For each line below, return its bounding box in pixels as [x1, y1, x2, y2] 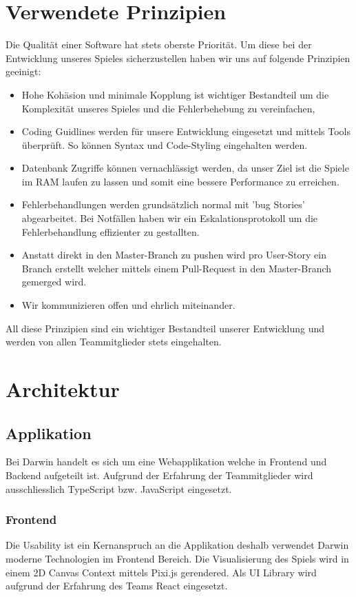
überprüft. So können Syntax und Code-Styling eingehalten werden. [21, 137, 308, 152]
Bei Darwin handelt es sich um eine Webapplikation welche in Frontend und [6, 454, 327, 469]
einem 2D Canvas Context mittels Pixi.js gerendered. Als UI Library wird [6, 565, 317, 579]
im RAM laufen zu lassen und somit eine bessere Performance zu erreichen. [21, 174, 339, 188]
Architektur [6, 375, 120, 403]
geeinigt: [6, 64, 41, 79]
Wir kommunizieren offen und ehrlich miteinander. [21, 298, 235, 312]
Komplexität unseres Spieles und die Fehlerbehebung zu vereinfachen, [21, 101, 315, 115]
